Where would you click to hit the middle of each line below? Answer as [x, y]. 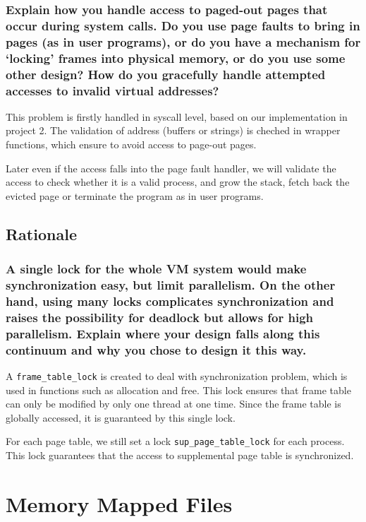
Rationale [41, 233]
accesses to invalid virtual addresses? [112, 90]
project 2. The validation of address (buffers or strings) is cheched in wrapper [173, 130]
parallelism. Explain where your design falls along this [163, 333]
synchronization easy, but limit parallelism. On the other [171, 285]
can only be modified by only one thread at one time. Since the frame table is [173, 404]
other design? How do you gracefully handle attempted [166, 74]
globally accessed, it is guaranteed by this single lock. [121, 417]
